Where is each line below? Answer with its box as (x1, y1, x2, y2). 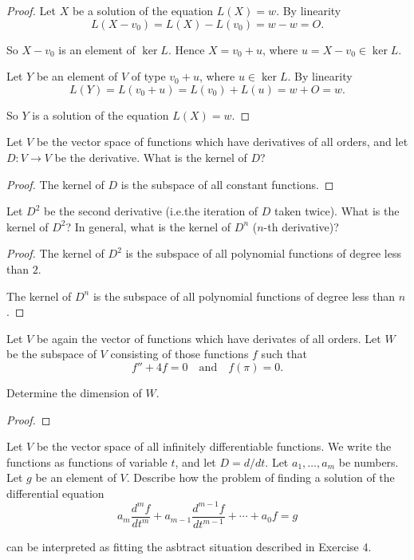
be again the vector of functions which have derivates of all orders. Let (36, 329, 381, 346)
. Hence (168, 41, 205, 57)
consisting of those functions (110, 345, 249, 362)
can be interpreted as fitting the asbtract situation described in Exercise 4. (6, 538, 372, 555)
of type (131, 68, 166, 85)
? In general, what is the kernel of (65, 218, 231, 235)
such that (261, 345, 307, 362)
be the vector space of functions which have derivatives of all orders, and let (36, 133, 408, 150)
